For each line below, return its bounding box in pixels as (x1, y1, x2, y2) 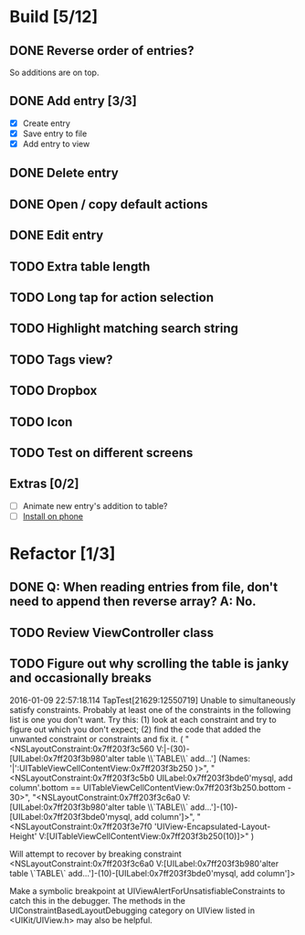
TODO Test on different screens (9, 445, 194, 461)
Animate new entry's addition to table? (22, 500, 168, 511)
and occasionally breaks (9, 670, 152, 686)
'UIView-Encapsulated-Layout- (153, 821, 271, 832)
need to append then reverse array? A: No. (9, 594, 258, 610)
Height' (9, 830, 37, 842)
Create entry (22, 117, 71, 129)
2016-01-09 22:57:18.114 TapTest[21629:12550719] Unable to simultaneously (9, 695, 296, 706)
